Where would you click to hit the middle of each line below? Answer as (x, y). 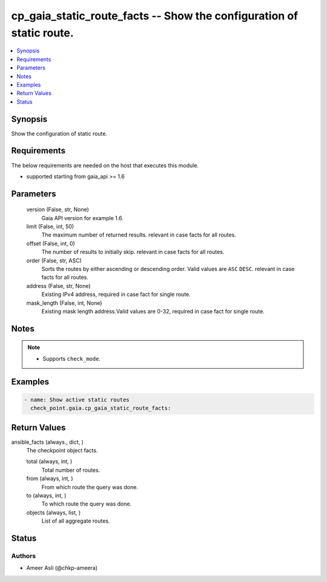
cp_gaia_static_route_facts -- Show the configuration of (155, 16)
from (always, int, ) (50, 478)
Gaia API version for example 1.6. (82, 218)
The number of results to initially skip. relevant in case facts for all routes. (133, 252)
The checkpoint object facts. (62, 450)
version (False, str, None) (58, 210)
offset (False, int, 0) (51, 243)
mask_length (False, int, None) (64, 303)
